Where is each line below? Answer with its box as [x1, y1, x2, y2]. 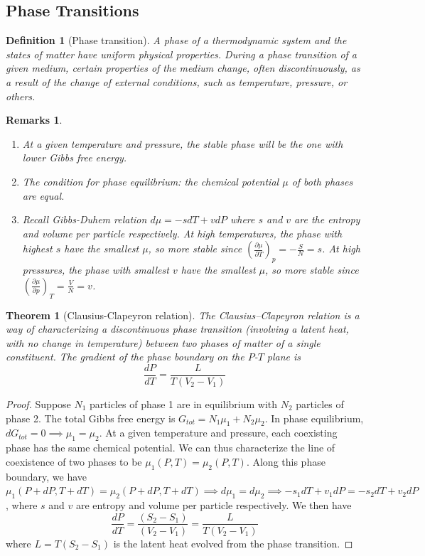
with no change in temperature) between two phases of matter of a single [6, 335, 321, 350]
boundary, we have [6, 469, 87, 483]
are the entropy [294, 212, 360, 227]
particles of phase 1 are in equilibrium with [90, 396, 278, 411]
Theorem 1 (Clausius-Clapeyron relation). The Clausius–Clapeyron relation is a [6, 307, 360, 322]
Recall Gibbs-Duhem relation [22, 212, 147, 227]
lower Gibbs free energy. [22, 150, 127, 165]
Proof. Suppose [6, 396, 71, 411]
